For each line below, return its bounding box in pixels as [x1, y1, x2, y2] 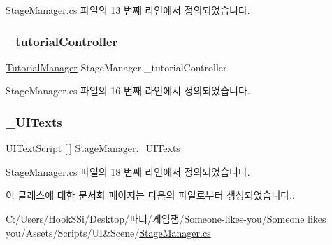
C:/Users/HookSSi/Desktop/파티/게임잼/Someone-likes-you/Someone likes [6, 211, 326, 225]
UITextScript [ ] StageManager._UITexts [6, 141, 180, 155]
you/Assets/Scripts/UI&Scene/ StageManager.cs [6, 225, 211, 239]
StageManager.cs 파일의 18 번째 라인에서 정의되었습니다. [6, 164, 250, 178]
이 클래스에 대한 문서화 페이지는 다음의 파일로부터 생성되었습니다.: [6, 188, 295, 202]
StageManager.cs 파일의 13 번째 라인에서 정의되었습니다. [6, 3, 250, 17]
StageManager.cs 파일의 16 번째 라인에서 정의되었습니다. [6, 83, 250, 98]
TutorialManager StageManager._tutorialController [6, 59, 227, 74]
